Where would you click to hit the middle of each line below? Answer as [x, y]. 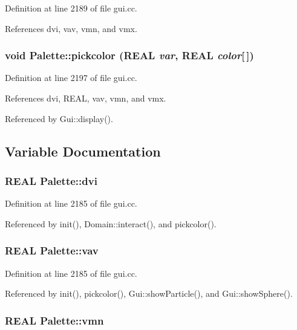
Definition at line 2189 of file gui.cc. [71, 8]
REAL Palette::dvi [51, 180]
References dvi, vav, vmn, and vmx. [71, 28]
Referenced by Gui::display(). [59, 118]
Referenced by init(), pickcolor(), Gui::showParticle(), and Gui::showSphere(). [149, 293]
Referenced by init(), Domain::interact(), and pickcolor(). [111, 223]
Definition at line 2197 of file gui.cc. [71, 78]
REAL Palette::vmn [54, 320]
